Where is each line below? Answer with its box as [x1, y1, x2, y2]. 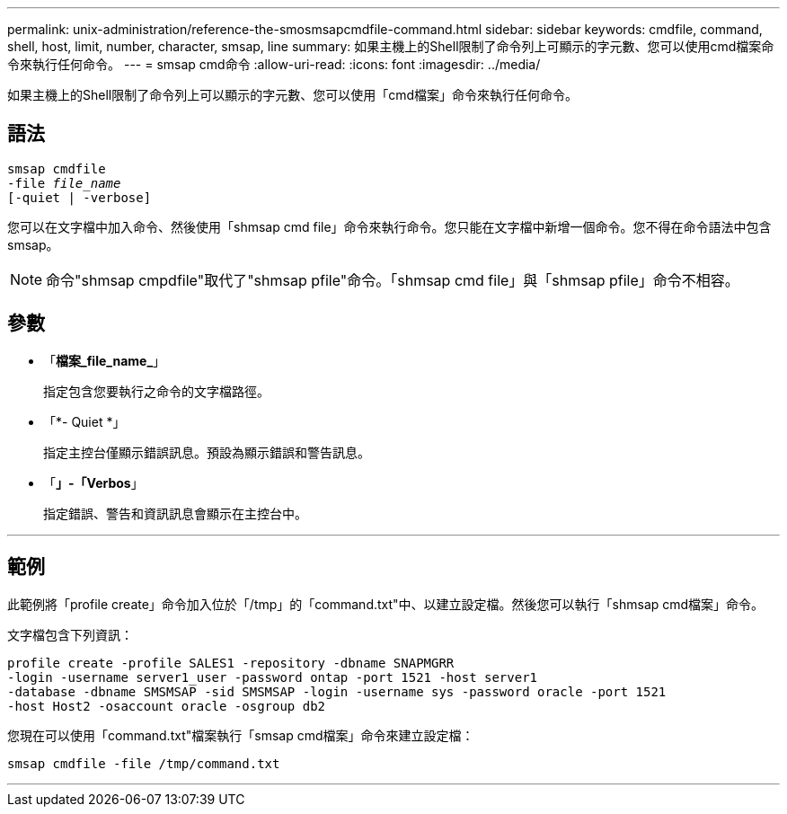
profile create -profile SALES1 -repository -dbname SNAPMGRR [7, 655, 455, 670]
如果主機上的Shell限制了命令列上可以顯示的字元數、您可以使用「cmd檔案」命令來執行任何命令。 [7, 87, 579, 102]
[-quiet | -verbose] [7, 190, 152, 205]
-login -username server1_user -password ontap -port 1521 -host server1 [7, 669, 538, 685]
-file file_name [7, 175, 121, 190]
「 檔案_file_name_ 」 [43, 352, 166, 368]
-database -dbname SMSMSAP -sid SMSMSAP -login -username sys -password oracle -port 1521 [7, 684, 667, 699]
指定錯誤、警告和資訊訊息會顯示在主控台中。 [43, 505, 307, 521]
